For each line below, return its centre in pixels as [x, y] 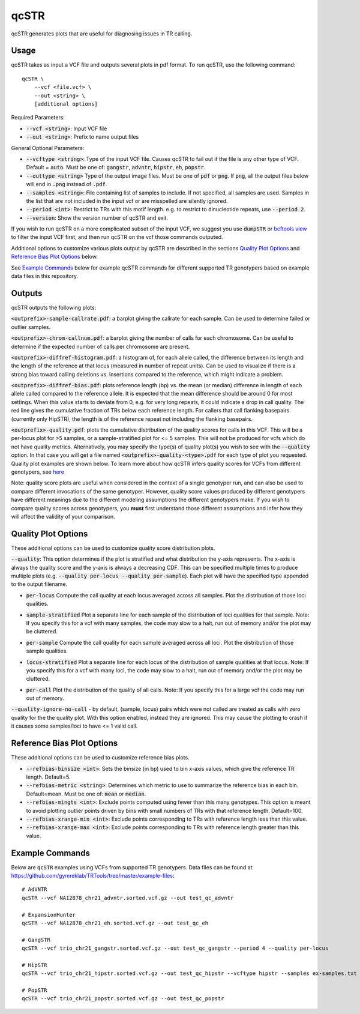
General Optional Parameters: [48, 148]
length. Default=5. [49, 777]
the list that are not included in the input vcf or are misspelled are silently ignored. [127, 201]
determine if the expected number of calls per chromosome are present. [100, 346]
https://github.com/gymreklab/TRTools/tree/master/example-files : [93, 875]
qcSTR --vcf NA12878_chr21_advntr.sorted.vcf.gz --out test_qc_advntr [128, 898]
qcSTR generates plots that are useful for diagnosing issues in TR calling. [102, 34]
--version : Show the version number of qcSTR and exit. [97, 218]
